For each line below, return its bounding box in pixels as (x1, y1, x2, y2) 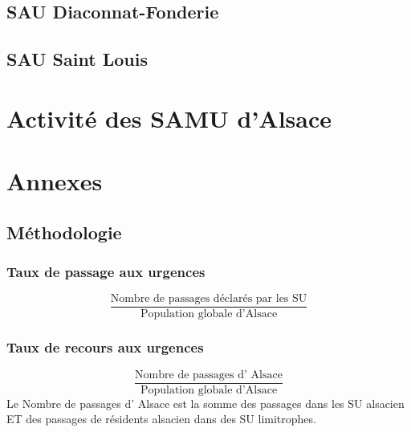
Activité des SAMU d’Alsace (6, 101, 332, 134)
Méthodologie (6, 219, 122, 244)
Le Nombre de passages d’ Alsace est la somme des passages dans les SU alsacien (6, 394, 405, 411)
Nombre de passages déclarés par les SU (110, 293, 307, 305)
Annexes (6, 165, 103, 198)
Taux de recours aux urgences (6, 337, 204, 357)
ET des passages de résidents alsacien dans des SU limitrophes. (6, 410, 316, 427)
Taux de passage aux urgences (6, 262, 205, 282)
